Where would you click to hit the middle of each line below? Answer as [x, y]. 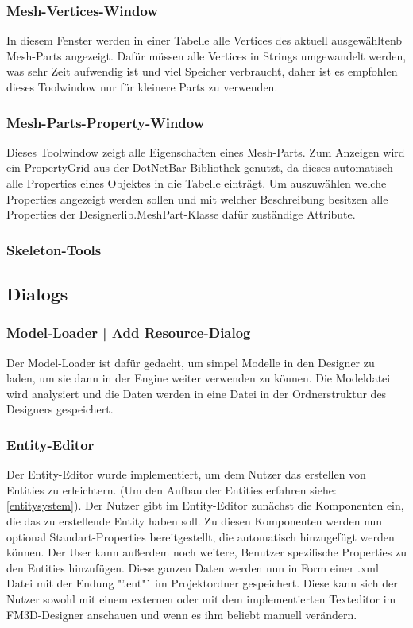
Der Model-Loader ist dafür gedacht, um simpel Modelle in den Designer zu [191, 362]
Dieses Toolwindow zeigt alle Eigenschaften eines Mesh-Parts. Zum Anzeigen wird [206, 151]
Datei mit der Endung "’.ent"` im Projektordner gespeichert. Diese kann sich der [202, 583]
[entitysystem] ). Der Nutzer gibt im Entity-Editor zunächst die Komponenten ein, [205, 505]
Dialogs [37, 294]
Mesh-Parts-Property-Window [106, 122]
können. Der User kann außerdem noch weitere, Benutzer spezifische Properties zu [206, 552]
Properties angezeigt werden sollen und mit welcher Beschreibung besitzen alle [197, 198]
